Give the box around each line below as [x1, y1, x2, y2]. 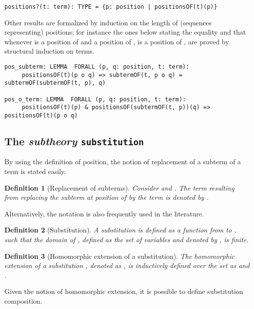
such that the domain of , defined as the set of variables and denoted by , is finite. [4, 234, 249, 244]
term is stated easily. [4, 166, 66, 176]
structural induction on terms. [4, 46, 95, 56]
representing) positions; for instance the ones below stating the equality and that [4, 27, 246, 37]
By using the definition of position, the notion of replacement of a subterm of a [4, 156, 241, 167]
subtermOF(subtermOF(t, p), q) [4, 79, 106, 87]
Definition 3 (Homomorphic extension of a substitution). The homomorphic [4, 251, 234, 261]
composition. [4, 295, 42, 306]
